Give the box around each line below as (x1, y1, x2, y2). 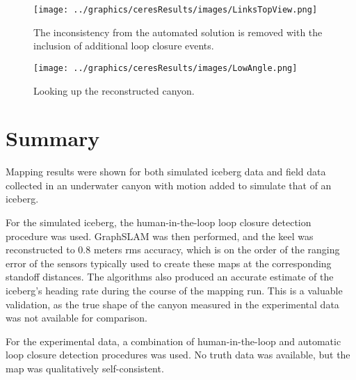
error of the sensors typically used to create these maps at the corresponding (6, 255, 332, 270)
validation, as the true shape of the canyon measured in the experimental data (6, 296, 339, 311)
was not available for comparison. (6, 310, 148, 325)
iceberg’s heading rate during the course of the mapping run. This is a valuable (6, 283, 343, 297)
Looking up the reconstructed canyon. (33, 83, 195, 97)
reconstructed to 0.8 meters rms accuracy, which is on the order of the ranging (6, 242, 340, 257)
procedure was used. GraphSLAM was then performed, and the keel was (6, 228, 314, 243)
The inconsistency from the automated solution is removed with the (33, 24, 323, 39)
